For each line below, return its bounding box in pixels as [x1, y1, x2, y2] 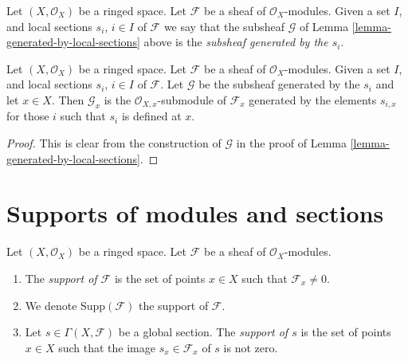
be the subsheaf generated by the [198, 76, 360, 92]
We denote [25, 296, 77, 313]
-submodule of [157, 91, 226, 108]
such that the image [58, 339, 155, 355]
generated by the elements [249, 91, 377, 108]
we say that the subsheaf [163, 18, 284, 34]
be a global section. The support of [118, 324, 288, 340]
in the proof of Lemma [236, 135, 347, 151]
